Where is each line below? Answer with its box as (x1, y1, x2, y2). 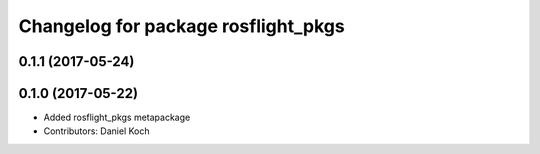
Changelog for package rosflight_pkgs (18, 15, 345, 37)
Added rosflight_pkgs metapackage (43, 111, 191, 124)
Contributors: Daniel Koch (43, 125, 150, 137)
